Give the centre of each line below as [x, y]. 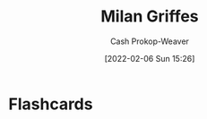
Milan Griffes [150, 17]
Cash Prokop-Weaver [150, 41]
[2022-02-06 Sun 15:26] [150, 58]
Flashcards [51, 104]
